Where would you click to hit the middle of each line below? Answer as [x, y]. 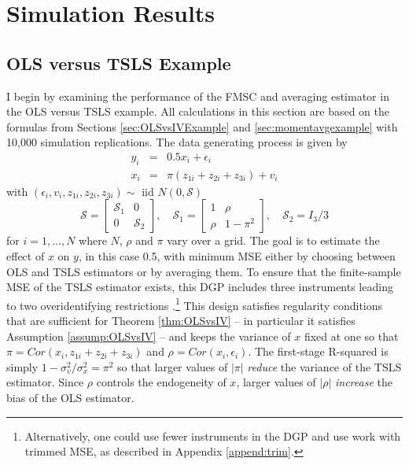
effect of [26, 256]
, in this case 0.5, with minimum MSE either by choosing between [237, 256]
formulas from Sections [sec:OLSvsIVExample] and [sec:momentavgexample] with [202, 126]
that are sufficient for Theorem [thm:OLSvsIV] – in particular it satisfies [181, 321]
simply [22, 366]
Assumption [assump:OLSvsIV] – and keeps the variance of [149, 336]
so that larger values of [173, 366]
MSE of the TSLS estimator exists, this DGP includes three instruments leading [200, 287]
